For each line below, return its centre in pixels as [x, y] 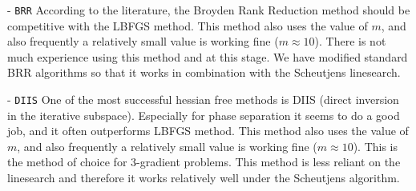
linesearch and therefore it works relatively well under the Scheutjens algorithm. [204, 178]
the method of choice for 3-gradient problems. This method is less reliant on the [204, 162]
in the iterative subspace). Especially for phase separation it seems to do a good [204, 115]
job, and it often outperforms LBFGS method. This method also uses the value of [208, 131]
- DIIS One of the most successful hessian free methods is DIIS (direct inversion [203, 99]
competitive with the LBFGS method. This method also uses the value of [188, 25]
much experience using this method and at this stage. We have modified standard [208, 56]
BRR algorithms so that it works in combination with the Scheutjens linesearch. [204, 72]
